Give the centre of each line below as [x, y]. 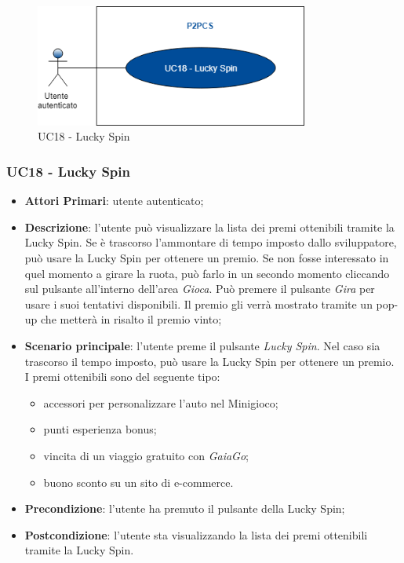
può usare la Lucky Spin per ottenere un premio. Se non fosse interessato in [207, 257]
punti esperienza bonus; [100, 429]
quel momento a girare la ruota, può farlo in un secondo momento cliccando [207, 273]
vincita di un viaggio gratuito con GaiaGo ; [146, 455]
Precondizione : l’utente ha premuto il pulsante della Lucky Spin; [185, 508]
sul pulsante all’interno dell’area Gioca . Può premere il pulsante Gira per [200, 289]
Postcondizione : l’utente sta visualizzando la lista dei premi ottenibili [196, 534]
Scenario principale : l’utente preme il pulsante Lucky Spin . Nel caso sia [202, 345]
